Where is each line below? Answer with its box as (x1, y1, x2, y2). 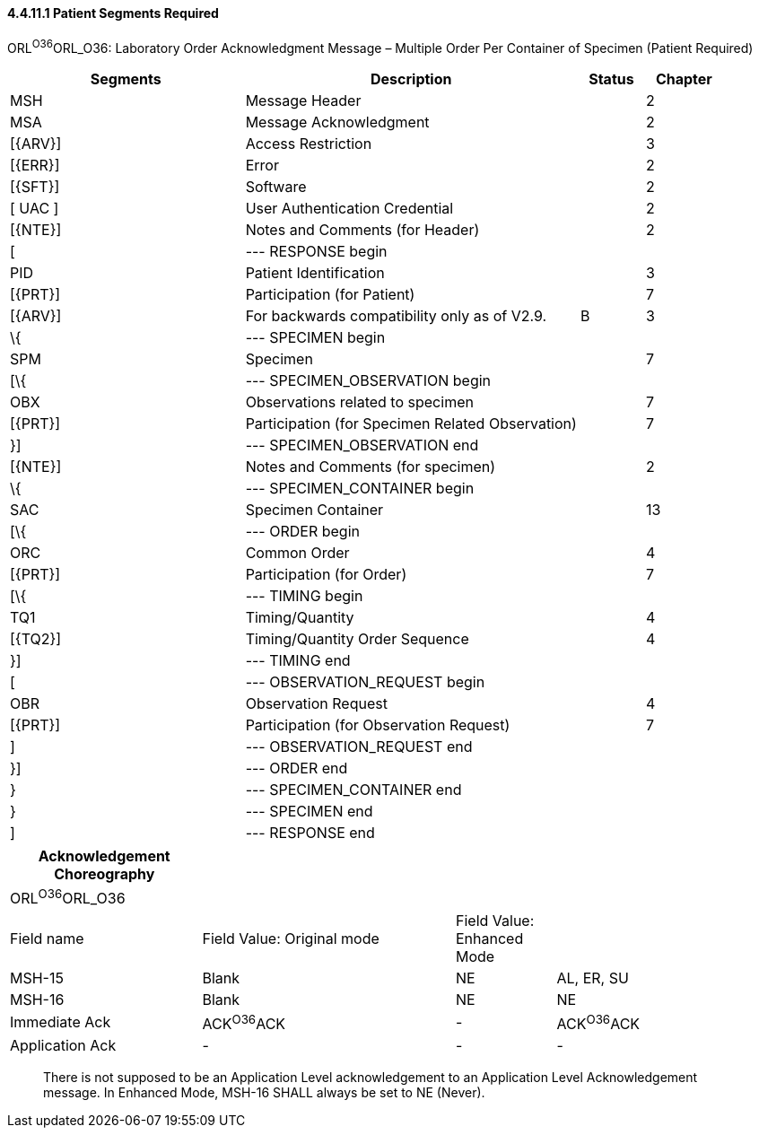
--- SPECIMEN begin (245, 328, 386, 347)
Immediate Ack (10, 1013, 111, 1032)
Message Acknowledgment (245, 113, 430, 132)
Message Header (245, 92, 362, 110)
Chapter (655, 70, 712, 89)
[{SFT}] (10, 178, 60, 196)
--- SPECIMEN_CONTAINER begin (245, 479, 475, 498)
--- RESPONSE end (245, 824, 375, 843)
